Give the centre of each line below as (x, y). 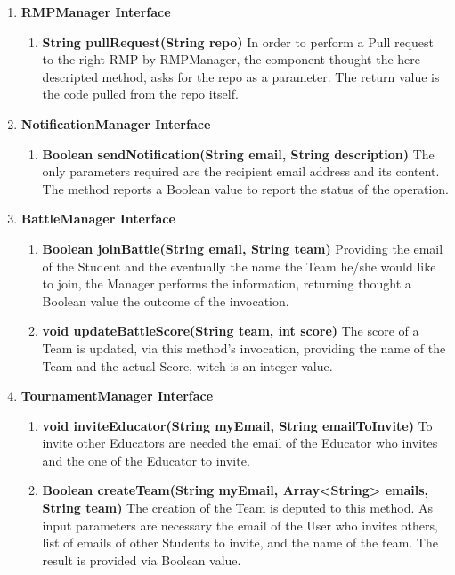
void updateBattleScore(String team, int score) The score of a (231, 331)
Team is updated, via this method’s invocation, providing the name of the (244, 348)
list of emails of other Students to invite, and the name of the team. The (240, 543)
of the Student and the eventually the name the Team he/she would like (239, 266)
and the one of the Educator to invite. (146, 460)
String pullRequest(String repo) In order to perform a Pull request (238, 41)
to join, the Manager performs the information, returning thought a (227, 283)
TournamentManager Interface (117, 396)
